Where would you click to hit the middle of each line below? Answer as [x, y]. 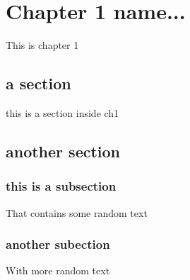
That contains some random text [77, 212]
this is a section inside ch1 [63, 112]
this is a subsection [61, 186]
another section [63, 151]
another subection [58, 244]
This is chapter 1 [42, 45]
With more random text [58, 270]
